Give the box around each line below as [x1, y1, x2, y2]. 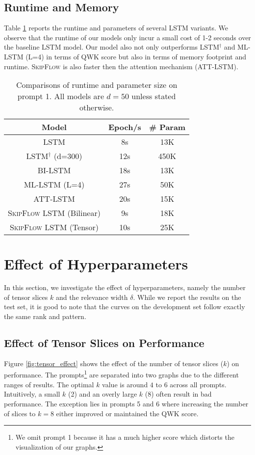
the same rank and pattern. [4, 311, 86, 321]
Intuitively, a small [4, 389, 60, 399]
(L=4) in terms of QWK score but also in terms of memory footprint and [25, 51, 247, 61]
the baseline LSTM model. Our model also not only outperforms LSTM [4, 42, 220, 52]
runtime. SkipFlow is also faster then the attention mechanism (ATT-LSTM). [4, 61, 238, 71]
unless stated [131, 90, 176, 102]
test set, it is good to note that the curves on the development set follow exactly [4, 301, 245, 312]
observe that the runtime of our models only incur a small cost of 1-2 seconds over [4, 32, 251, 42]
